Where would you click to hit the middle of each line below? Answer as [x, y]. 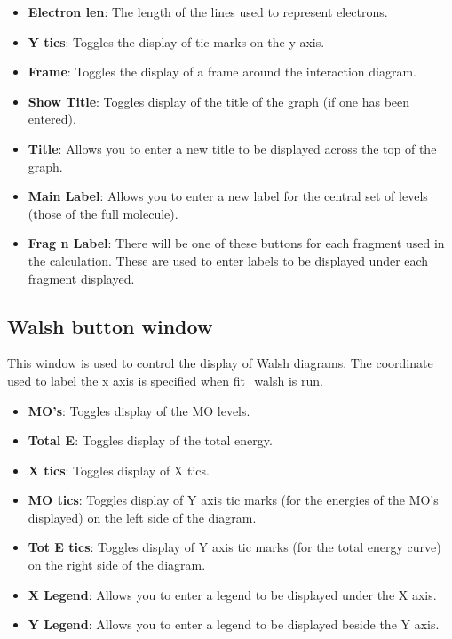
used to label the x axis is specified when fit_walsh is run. [165, 380]
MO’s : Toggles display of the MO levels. [139, 410]
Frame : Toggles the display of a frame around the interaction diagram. [222, 72]
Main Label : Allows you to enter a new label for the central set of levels [228, 196]
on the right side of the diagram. [117, 565]
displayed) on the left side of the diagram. [142, 517]
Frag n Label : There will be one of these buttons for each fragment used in [236, 243]
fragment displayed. [81, 278]
